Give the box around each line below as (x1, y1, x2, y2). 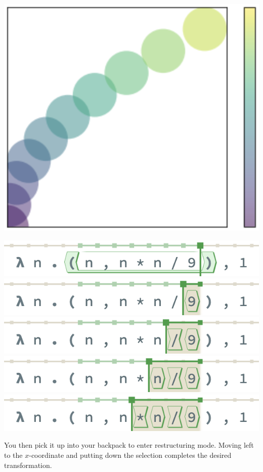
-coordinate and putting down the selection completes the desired (29, 449, 232, 460)
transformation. (4, 459, 52, 470)
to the (4, 449, 23, 460)
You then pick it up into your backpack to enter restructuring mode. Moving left (4, 440, 254, 450)
